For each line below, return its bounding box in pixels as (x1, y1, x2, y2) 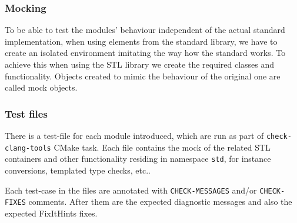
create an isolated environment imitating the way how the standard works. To (5, 46, 286, 59)
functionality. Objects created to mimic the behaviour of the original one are (5, 69, 281, 82)
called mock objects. (5, 81, 78, 94)
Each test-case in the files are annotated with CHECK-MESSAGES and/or (5, 184, 257, 196)
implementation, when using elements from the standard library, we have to (5, 35, 278, 47)
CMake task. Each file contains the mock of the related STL (54, 141, 271, 153)
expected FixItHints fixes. (5, 207, 98, 219)
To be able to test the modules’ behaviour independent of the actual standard (5, 24, 285, 36)
